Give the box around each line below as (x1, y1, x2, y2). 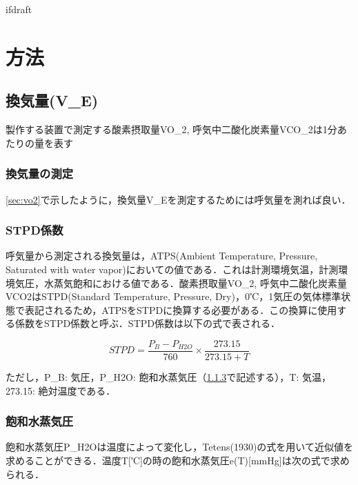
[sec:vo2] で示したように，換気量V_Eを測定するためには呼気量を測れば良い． (6, 192, 351, 206)
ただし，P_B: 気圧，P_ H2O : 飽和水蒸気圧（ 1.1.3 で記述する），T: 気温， (6, 370, 331, 384)
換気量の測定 (6, 165, 74, 182)
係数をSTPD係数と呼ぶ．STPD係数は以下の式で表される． (14, 316, 280, 330)
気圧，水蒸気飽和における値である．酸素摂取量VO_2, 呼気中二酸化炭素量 (14, 275, 347, 290)
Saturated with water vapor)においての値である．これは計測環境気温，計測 (6, 261, 339, 276)
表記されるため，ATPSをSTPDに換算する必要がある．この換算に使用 (24, 302, 337, 317)
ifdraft (6, 2, 32, 16)
